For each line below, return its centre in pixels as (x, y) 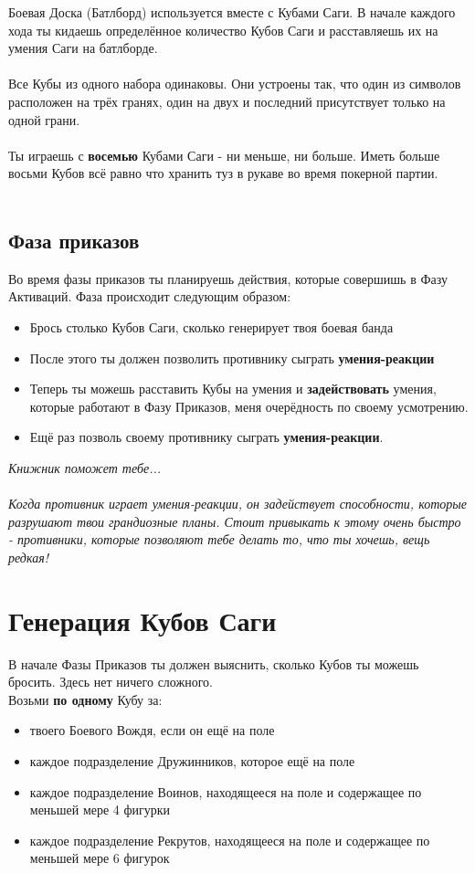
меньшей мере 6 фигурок (100, 858)
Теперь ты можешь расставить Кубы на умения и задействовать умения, (233, 389)
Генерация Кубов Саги (142, 620)
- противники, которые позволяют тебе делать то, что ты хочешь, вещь (219, 539)
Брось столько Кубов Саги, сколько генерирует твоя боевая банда (211, 326)
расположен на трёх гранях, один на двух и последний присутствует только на (227, 101)
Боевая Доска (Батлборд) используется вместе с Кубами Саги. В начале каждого (232, 12)
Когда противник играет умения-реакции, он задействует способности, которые (237, 504)
